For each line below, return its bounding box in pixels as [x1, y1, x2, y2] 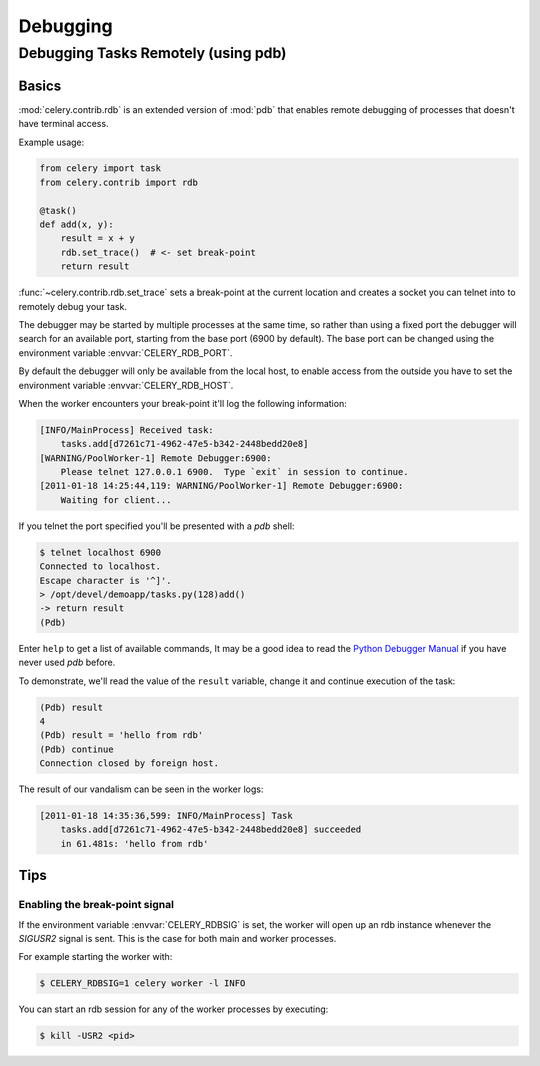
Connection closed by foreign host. [39, 758, 220, 769]
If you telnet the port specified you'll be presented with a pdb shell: [18, 520, 295, 532]
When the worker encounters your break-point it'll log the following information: [18, 397, 347, 409]
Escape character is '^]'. [39, 575, 172, 586]
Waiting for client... [60, 494, 172, 505]
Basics [18, 77, 62, 94]
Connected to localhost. [39, 561, 162, 572]
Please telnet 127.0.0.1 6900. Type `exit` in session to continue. [60, 466, 409, 478]
